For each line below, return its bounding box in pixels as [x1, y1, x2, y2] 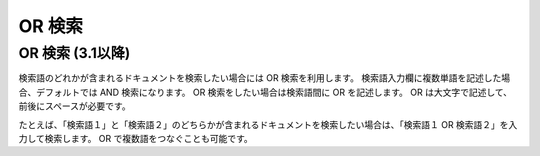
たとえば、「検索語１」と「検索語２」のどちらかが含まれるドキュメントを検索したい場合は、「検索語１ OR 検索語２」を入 [18, 118, 518, 130]
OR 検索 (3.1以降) [18, 44, 131, 62]
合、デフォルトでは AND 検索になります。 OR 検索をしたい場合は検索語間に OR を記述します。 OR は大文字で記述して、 [18, 86, 513, 98]
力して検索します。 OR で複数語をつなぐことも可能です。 [18, 132, 254, 144]
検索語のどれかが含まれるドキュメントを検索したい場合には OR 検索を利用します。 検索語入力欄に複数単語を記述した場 [18, 72, 511, 84]
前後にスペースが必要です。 [18, 100, 131, 112]
